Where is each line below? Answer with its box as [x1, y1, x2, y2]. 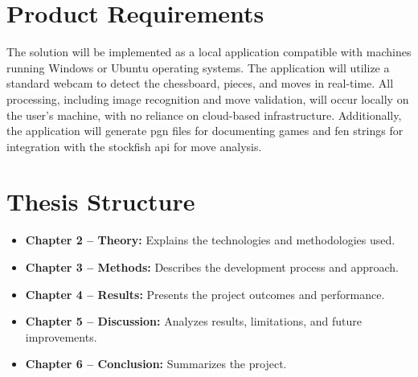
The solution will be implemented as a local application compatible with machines [6, 43, 412, 60]
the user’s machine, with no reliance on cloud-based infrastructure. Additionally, [6, 106, 402, 123]
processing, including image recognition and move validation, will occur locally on [6, 90, 409, 107]
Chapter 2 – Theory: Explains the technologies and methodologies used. [25, 232, 395, 248]
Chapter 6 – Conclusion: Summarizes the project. [25, 355, 287, 372]
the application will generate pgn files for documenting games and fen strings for [6, 122, 404, 139]
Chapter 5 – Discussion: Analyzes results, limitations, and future [25, 313, 362, 330]
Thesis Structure [6, 185, 195, 218]
